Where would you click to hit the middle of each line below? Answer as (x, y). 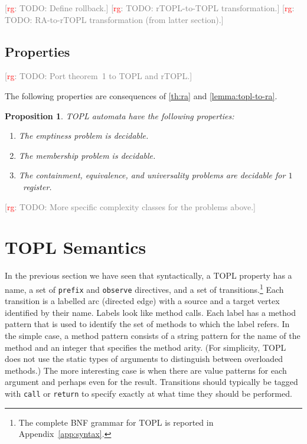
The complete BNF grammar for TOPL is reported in (116, 422)
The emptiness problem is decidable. (84, 136)
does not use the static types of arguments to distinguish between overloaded (144, 359)
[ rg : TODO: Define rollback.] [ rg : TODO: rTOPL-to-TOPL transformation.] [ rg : (150, 8)
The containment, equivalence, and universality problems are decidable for (152, 175)
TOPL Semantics (76, 247)
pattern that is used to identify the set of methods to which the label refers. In (147, 324)
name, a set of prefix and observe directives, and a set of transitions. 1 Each (144, 288)
